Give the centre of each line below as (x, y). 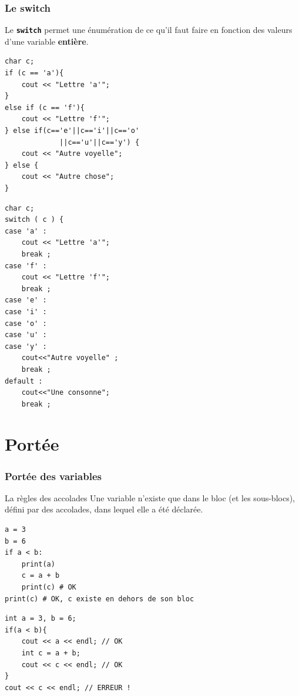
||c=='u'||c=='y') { (100, 142)
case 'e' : (26, 300)
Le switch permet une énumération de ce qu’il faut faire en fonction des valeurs (149, 30)
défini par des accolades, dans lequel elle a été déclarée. (104, 509)
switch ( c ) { (34, 220)
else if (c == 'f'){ (45, 107)
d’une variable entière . (47, 41)
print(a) (38, 564)
